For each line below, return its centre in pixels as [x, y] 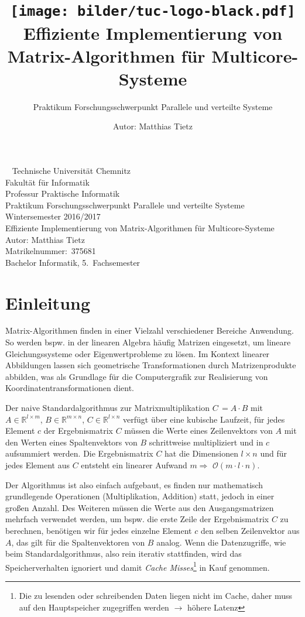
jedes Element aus [37, 465]
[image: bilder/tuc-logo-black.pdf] [153, 11]
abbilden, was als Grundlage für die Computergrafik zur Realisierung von [137, 376]
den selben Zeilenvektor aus [250, 530]
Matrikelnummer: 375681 [51, 251]
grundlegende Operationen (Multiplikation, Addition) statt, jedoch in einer [140, 496]
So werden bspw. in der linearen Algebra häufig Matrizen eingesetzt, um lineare [148, 342]
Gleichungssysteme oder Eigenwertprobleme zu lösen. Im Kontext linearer [138, 353]
